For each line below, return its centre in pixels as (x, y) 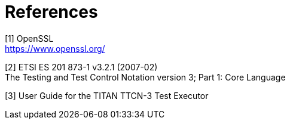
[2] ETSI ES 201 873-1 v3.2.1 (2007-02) (81, 67)
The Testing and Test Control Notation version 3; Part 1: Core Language (145, 77)
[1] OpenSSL (29, 38)
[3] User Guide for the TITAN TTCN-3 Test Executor (107, 95)
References (51, 12)
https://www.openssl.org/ (55, 48)
